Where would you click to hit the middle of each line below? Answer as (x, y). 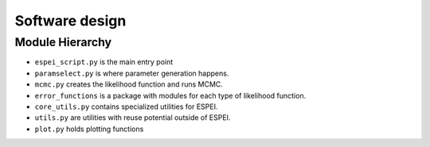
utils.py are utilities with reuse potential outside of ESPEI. (133, 118)
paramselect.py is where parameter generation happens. (132, 73)
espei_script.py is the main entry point (104, 62)
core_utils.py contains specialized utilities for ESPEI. (126, 106)
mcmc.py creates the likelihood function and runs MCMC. (129, 84)
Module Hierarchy (63, 42)
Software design (70, 21)
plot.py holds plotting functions (89, 129)
